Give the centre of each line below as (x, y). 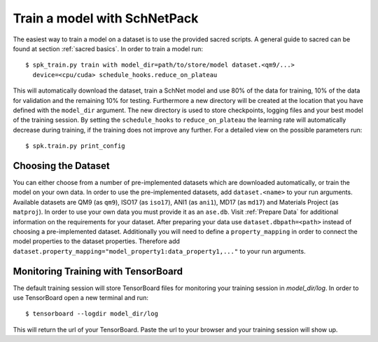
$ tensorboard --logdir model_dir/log (92, 314)
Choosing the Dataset (61, 166)
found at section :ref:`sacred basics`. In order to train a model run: (108, 48)
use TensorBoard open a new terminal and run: (80, 297)
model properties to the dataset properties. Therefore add (96, 241)
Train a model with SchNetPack (106, 18)
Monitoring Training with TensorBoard (98, 271)
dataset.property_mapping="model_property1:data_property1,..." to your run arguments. (159, 251)
